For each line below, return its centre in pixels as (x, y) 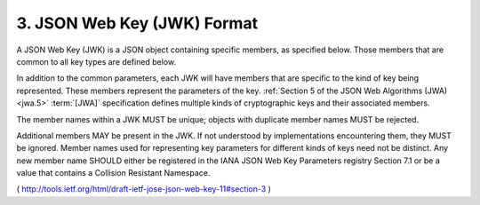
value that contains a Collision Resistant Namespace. (113, 173)
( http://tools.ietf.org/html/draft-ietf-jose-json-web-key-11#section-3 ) (144, 189)
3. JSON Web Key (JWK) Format (137, 23)
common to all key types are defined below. (96, 61)
